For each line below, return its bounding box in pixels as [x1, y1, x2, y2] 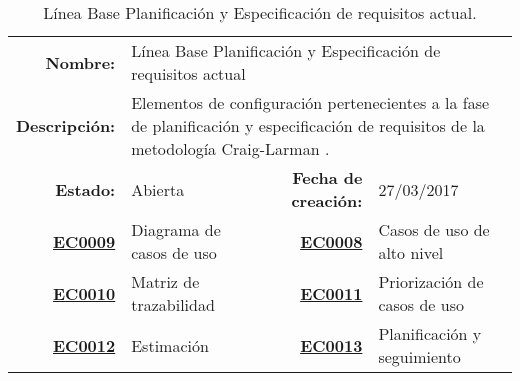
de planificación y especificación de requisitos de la [131, 114, 485, 137]
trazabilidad [131, 293, 215, 316]
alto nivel [378, 241, 444, 264]
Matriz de [131, 270, 200, 293]
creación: [291, 189, 363, 212]
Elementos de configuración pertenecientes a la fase [131, 91, 490, 114]
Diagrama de [131, 218, 221, 241]
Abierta [131, 177, 185, 201]
